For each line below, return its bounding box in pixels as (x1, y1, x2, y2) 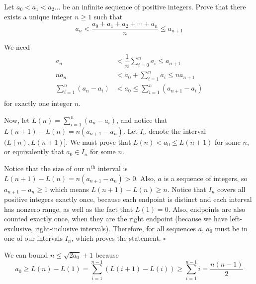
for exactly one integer (4, 98, 72, 108)
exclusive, (4, 223, 33, 233)
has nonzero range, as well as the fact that (4, 203, 133, 214)
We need (4, 42, 30, 52)
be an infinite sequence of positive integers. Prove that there (63, 1, 246, 11)
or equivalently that (4, 146, 64, 157)
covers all (217, 184, 246, 194)
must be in (215, 223, 248, 233)
